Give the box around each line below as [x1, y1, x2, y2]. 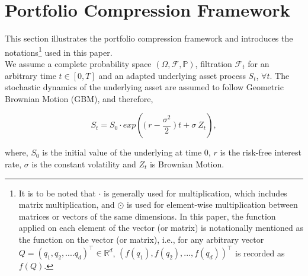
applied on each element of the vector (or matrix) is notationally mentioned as [18, 221, 303, 234]
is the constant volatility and [31, 157, 136, 170]
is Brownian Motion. [149, 157, 224, 170]
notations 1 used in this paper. [5, 44, 113, 58]
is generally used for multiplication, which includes [103, 186, 287, 199]
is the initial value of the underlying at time [42, 146, 202, 158]
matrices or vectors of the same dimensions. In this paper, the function [18, 210, 276, 222]
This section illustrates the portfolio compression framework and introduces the [5, 32, 293, 45]
